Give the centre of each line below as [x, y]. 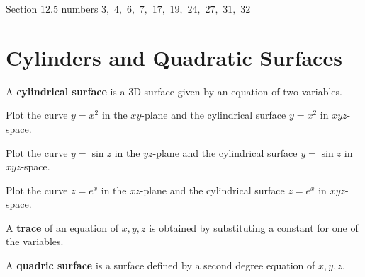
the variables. [35, 241]
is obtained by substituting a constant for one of [254, 227]
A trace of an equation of [62, 227]
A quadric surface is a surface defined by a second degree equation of [161, 265]
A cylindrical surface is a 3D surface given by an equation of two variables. [174, 91]
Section [22, 8]
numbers [80, 8]
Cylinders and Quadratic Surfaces [174, 57]
